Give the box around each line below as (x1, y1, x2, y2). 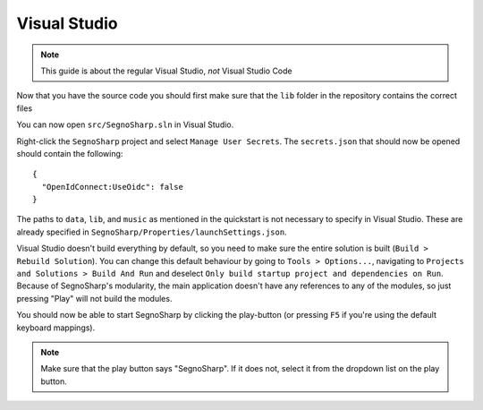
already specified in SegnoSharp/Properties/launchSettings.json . (16, 226, 287, 237)
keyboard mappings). (16, 322, 96, 333)
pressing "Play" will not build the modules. (16, 293, 173, 303)
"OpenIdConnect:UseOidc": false (41, 182, 183, 192)
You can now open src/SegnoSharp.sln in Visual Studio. (16, 119, 234, 130)
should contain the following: (16, 148, 123, 158)
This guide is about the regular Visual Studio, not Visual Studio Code (40, 65, 292, 76)
